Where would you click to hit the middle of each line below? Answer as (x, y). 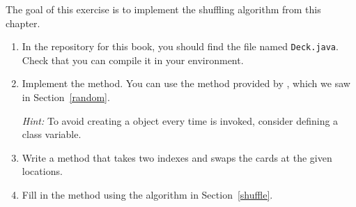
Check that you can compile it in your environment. (133, 60)
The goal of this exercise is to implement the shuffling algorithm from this (163, 9)
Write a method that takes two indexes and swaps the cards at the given (177, 157)
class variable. (52, 134)
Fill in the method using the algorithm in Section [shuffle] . (147, 194)
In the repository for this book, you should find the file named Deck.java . (180, 46)
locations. (42, 171)
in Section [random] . (66, 97)
